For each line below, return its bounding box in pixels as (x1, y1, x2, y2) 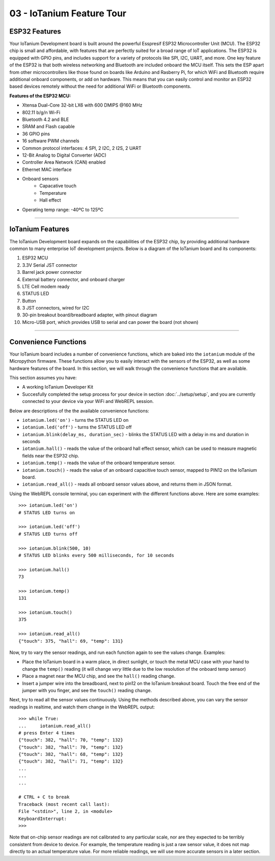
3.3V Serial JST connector (22, 262, 77, 268)
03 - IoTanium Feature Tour (9, 8, 127, 19)
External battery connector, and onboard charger (22, 276, 125, 283)
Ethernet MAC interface (22, 166, 72, 172)
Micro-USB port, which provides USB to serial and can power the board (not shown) (22, 319, 199, 325)
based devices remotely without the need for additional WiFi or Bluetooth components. (9, 83, 191, 89)
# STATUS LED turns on (18, 510, 75, 515)
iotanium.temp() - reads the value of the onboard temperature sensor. (22, 460, 176, 466)
